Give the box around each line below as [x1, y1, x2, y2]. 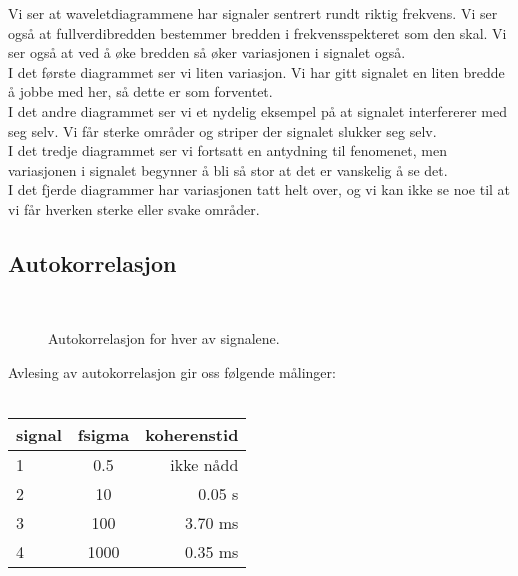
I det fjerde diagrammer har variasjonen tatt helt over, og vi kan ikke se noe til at [8, 179, 511, 200]
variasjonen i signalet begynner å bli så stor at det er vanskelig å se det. [8, 159, 448, 180]
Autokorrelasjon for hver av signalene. [48, 328, 280, 349]
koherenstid [145, 423, 239, 447]
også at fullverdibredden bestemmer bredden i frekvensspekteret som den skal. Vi [8, 22, 507, 43]
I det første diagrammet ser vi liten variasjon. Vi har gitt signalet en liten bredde [8, 61, 505, 82]
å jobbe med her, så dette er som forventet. [8, 81, 273, 102]
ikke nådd [170, 453, 239, 477]
